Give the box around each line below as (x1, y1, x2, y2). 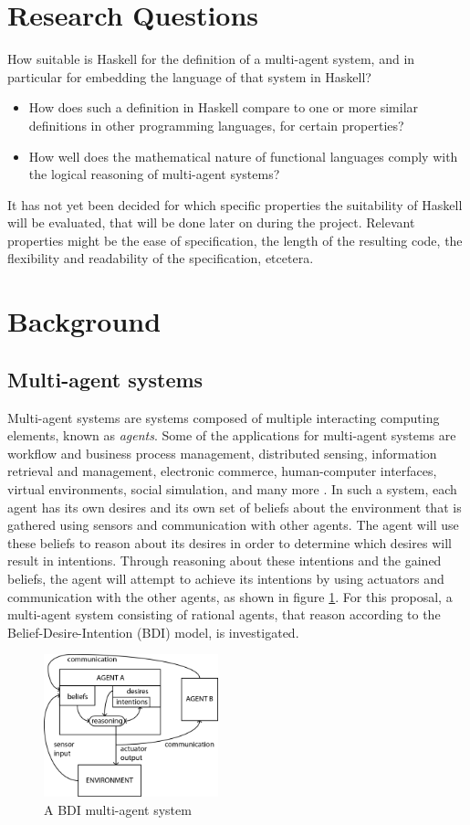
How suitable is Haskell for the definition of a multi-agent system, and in (7, 49, 415, 69)
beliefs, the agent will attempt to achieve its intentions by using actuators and (7, 568, 444, 587)
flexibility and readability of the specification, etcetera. (7, 249, 314, 268)
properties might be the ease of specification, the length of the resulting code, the (7, 230, 463, 249)
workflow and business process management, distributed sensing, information (7, 443, 437, 462)
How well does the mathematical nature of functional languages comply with (28, 146, 458, 165)
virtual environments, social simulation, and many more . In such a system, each (7, 480, 457, 499)
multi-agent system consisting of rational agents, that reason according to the (7, 605, 441, 624)
